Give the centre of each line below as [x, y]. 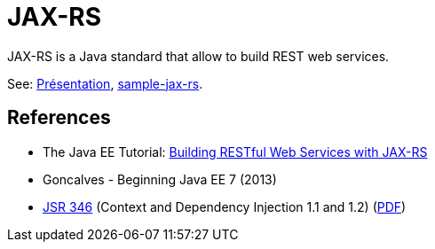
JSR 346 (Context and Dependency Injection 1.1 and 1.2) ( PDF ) [225, 206]
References [59, 118]
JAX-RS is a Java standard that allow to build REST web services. [198, 56]
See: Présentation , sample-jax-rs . [105, 83]
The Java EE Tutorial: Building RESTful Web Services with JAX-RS [235, 152]
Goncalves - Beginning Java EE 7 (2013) [160, 179]
